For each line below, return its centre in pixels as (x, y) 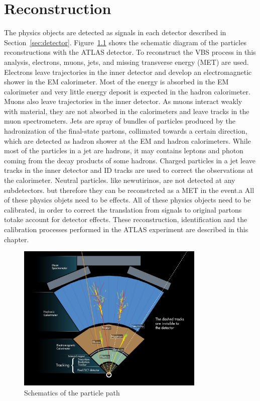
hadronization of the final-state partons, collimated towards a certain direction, (126, 131)
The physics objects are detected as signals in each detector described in (115, 32)
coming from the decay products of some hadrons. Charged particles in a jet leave (130, 160)
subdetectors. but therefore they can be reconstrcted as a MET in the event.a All (129, 190)
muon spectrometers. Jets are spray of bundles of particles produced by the (120, 121)
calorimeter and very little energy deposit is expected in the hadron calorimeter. (127, 91)
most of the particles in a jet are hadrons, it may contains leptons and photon (124, 151)
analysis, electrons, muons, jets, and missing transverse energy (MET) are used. (126, 62)
